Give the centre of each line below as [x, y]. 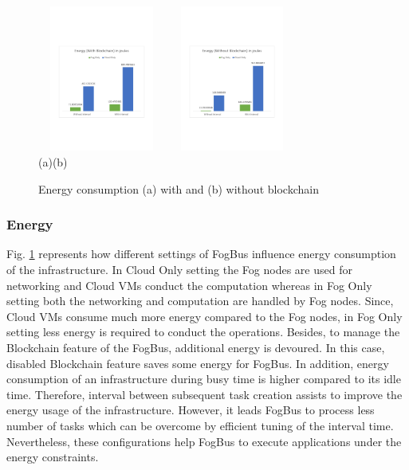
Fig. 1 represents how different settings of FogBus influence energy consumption [201, 254]
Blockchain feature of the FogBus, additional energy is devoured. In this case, [196, 347]
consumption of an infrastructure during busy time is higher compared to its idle [204, 379]
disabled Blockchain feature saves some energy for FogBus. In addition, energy [198, 363]
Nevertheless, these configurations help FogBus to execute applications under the [204, 441]
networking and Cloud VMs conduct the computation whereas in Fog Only [189, 285]
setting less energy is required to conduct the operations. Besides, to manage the [203, 332]
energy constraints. [53, 457]
